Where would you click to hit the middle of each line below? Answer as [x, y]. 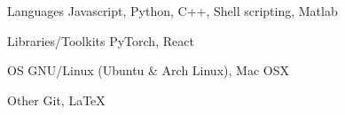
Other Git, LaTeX [56, 100]
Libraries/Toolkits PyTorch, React [101, 40]
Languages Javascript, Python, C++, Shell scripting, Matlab [172, 11]
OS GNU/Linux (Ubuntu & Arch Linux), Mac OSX [148, 70]
